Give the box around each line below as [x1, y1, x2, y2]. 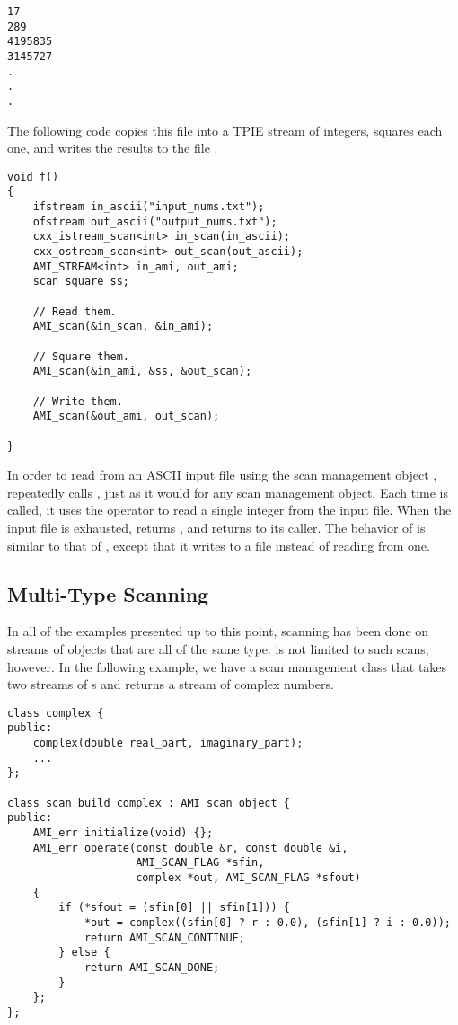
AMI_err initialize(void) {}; [32, 826, 214, 840]
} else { [58, 946, 110, 959]
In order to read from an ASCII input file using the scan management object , [7, 465, 437, 484]
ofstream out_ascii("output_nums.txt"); [32, 215, 277, 228]
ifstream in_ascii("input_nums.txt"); [32, 200, 265, 214]
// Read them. [32, 305, 117, 318]
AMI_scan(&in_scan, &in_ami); [32, 320, 214, 333]
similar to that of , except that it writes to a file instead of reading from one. [7, 535, 430, 554]
